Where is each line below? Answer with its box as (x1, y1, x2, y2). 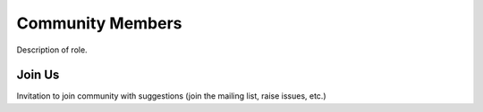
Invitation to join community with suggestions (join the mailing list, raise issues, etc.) (16, 91, 326, 101)
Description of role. (16, 44, 89, 55)
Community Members (16, 13, 182, 33)
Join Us (16, 68, 60, 83)
